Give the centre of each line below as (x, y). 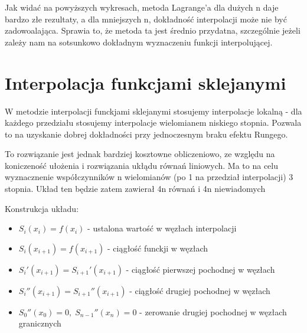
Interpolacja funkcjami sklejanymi (146, 82)
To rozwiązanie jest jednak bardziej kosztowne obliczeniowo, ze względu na (140, 154)
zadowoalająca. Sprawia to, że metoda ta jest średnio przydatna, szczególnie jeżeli (153, 30)
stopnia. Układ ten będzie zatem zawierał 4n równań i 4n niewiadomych (135, 189)
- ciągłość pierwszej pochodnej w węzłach (200, 269)
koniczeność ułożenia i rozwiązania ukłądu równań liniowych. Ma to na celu (142, 165)
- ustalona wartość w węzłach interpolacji (162, 228)
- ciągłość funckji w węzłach (158, 248)
